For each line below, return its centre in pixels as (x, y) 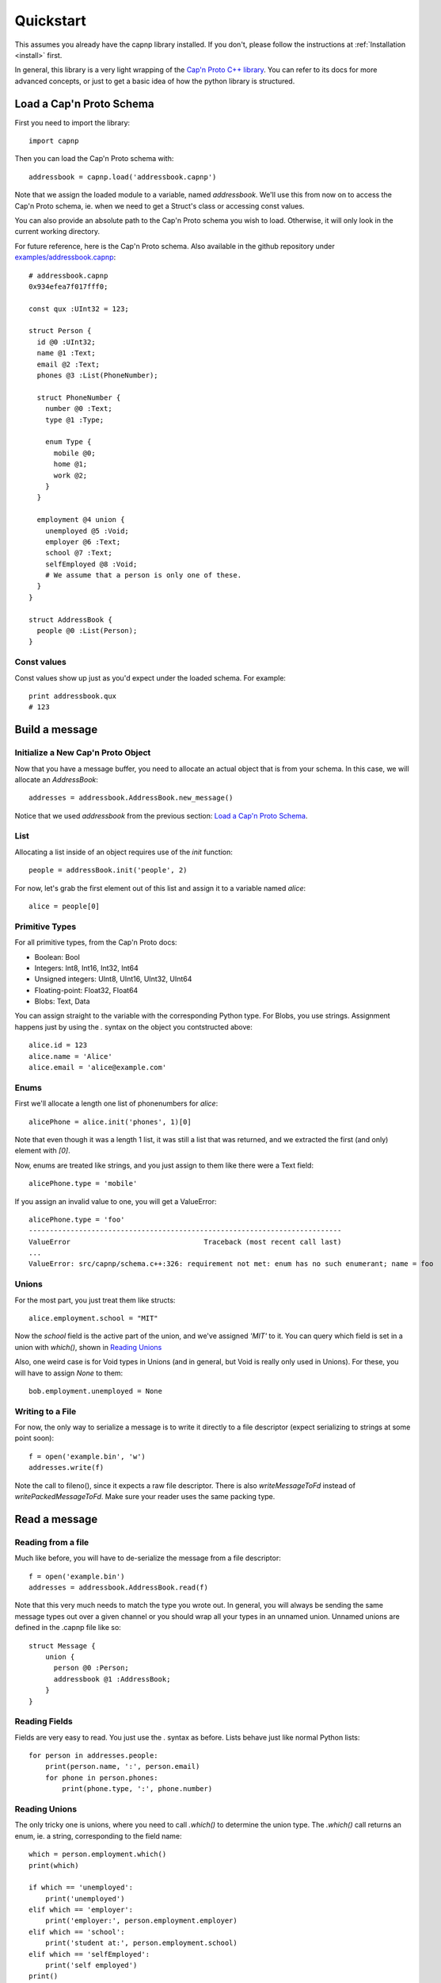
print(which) (54, 1865)
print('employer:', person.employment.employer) (141, 1921)
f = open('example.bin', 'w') (87, 1456)
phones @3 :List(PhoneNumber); (97, 376)
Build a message (56, 730)
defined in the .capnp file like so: (68, 1628)
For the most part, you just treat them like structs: (95, 1300)
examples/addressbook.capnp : (65, 257)
